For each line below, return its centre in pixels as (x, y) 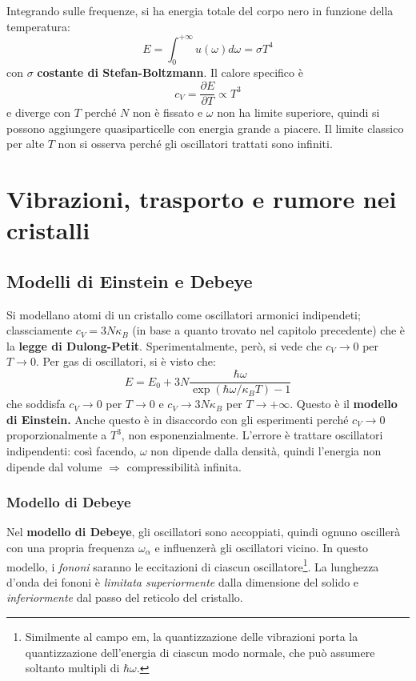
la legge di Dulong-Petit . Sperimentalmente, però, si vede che (164, 345)
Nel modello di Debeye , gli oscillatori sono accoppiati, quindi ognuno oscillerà (204, 532)
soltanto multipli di (72, 668)
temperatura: (38, 26)
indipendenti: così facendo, (72, 450)
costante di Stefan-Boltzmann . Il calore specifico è (170, 72)
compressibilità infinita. (184, 466)
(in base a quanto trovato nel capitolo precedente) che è (269, 330)
